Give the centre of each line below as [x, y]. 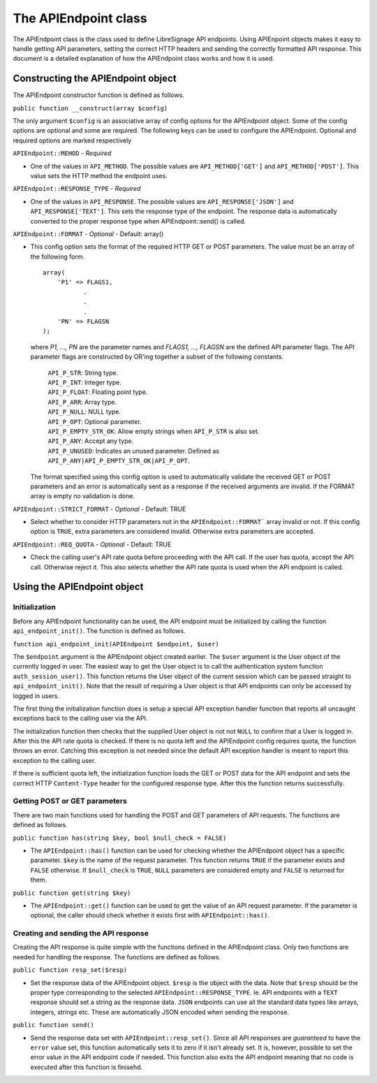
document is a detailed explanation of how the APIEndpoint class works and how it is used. [144, 59]
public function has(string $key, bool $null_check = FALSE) [120, 838]
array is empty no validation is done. [83, 496]
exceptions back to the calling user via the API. [80, 718]
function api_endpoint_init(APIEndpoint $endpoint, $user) [116, 644]
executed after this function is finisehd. [87, 1067]
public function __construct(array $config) [90, 108]
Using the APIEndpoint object [78, 587]
